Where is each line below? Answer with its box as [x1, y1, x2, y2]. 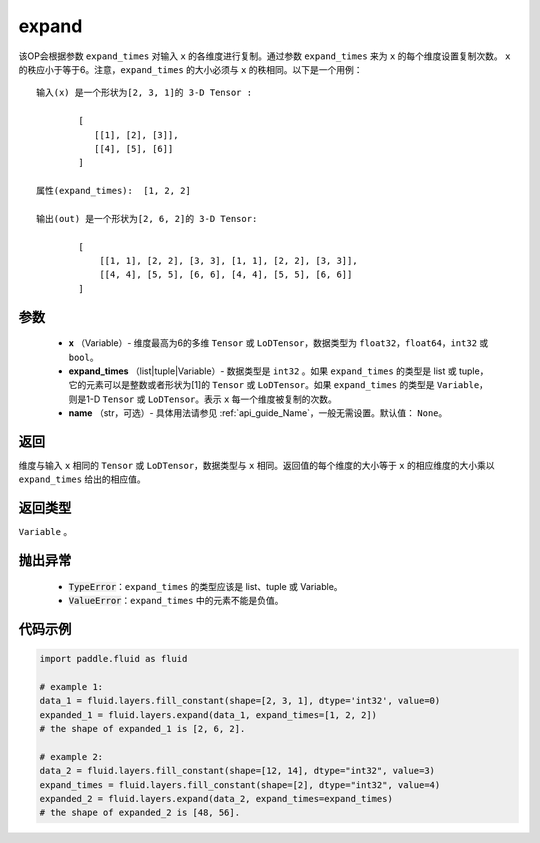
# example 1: [39, 681, 104, 692]
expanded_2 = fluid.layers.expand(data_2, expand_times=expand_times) [39, 793, 394, 805]
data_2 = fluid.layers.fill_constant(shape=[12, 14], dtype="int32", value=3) [39, 765, 435, 777]
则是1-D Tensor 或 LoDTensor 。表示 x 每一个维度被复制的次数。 [68, 393, 337, 405]
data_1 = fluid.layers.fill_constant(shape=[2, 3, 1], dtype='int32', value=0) [39, 695, 441, 707]
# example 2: [39, 751, 104, 762]
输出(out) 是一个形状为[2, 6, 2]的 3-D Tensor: [36, 213, 258, 224]
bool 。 [68, 351, 99, 363]
